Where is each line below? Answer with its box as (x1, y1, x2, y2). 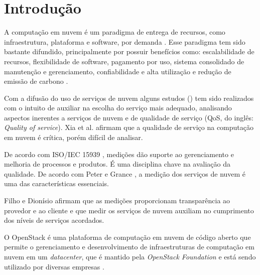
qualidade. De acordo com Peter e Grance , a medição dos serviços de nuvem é (4, 168, 246, 179)
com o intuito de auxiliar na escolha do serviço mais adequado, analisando (4, 102, 232, 113)
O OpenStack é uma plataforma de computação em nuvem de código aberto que (4, 231, 251, 242)
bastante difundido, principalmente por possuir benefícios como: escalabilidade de (4, 46, 254, 57)
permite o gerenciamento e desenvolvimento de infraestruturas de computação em (4, 241, 254, 252)
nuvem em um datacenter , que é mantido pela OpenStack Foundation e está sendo (4, 251, 256, 261)
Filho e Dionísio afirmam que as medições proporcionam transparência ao (4, 195, 230, 206)
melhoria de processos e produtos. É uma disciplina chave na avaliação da (4, 159, 231, 169)
